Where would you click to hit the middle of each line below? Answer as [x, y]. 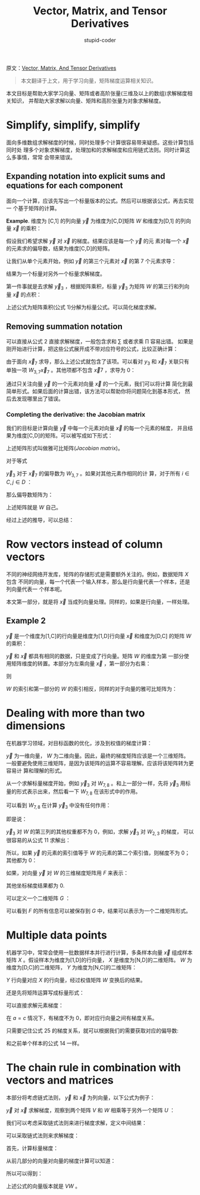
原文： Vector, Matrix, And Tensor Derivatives [61, 68]
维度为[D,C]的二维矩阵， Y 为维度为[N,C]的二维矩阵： [72, 967]
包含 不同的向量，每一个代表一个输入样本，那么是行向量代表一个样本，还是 [98, 581]
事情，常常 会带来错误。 [46, 157]
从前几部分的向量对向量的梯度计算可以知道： [61, 1160]
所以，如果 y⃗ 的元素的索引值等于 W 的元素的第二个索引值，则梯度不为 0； [98, 853]
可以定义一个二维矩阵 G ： [38, 898]
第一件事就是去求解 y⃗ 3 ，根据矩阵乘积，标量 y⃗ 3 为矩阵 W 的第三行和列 [95, 287]
